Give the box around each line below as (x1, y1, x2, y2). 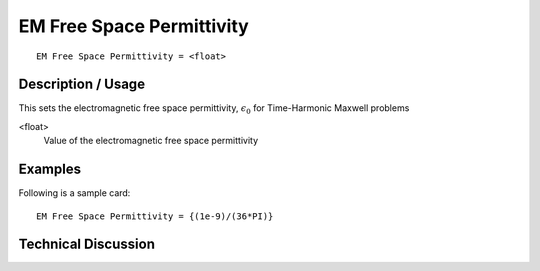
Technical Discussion (18, 236, 155, 253)
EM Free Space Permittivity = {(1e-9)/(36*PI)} (36, 210, 274, 222)
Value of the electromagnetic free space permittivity (43, 135, 259, 147)
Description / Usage (18, 76, 145, 93)
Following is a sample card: (18, 187, 131, 199)
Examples (18, 161, 82, 178)
